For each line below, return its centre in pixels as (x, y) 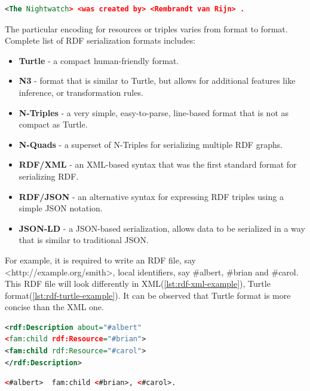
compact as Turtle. (53, 124)
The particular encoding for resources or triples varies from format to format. (146, 28)
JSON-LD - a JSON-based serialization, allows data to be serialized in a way (162, 228)
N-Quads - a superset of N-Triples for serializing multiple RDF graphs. (151, 144)
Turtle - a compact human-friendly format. (99, 60)
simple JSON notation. (61, 208)
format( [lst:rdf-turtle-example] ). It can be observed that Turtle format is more (148, 295)
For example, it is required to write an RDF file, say (100, 260)
